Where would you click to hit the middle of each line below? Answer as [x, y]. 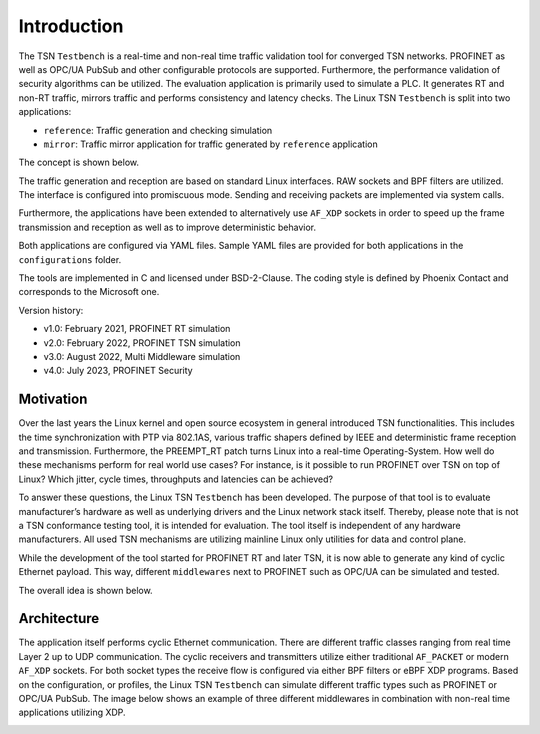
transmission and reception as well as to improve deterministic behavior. [167, 227]
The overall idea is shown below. [86, 590]
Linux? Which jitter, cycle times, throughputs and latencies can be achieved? [176, 479]
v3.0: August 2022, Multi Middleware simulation [142, 356]
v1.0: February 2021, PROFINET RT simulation [137, 329]
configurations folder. [70, 259]
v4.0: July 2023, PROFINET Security [118, 371]
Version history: [51, 310]
